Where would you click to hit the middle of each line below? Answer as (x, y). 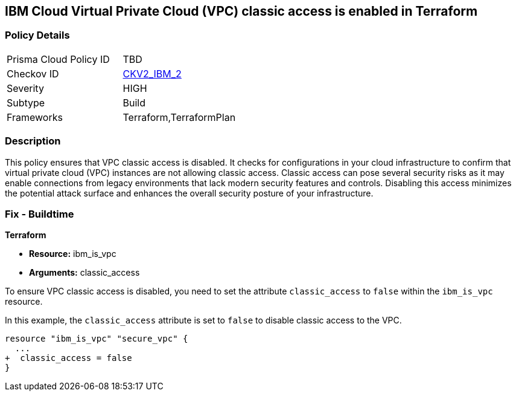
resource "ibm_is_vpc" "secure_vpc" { (97, 339)
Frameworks (35, 117)
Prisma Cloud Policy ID (58, 59)
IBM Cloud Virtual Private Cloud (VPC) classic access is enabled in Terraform (241, 11)
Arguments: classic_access (84, 273)
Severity (25, 88)
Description (33, 141)
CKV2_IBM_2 (152, 73)
